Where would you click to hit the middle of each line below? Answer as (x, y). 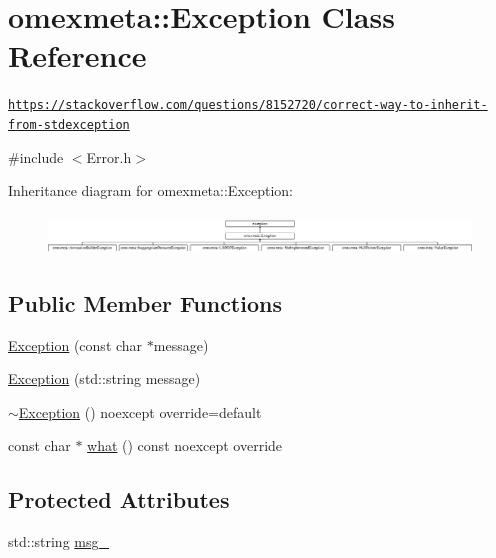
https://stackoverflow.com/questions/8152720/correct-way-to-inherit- (248, 105)
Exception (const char (75, 344)
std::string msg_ (59, 541)
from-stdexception (69, 124)
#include (36, 156)
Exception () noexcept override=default (140, 411)
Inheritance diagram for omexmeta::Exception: (150, 190)
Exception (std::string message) (104, 378)
